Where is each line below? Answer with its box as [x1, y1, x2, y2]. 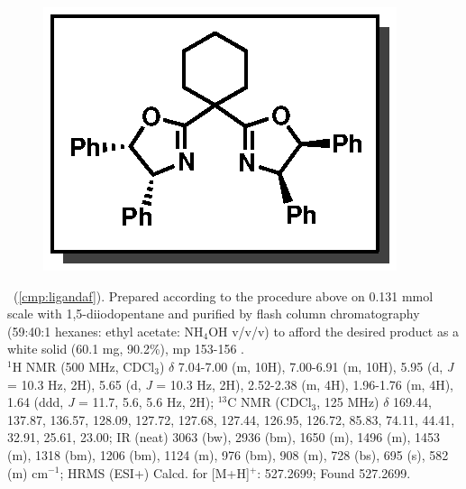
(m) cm [7, 463, 49, 482]
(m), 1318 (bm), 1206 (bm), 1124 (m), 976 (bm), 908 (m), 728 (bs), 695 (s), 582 [7, 445, 449, 464]
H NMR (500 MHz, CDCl [12, 356, 155, 375]
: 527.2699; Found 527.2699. [257, 463, 411, 482]
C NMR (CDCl [227, 392, 312, 411]
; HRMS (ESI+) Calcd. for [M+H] [59, 463, 250, 482]
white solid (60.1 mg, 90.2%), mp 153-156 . [7, 339, 244, 358]
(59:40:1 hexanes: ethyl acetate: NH [7, 321, 204, 340]
